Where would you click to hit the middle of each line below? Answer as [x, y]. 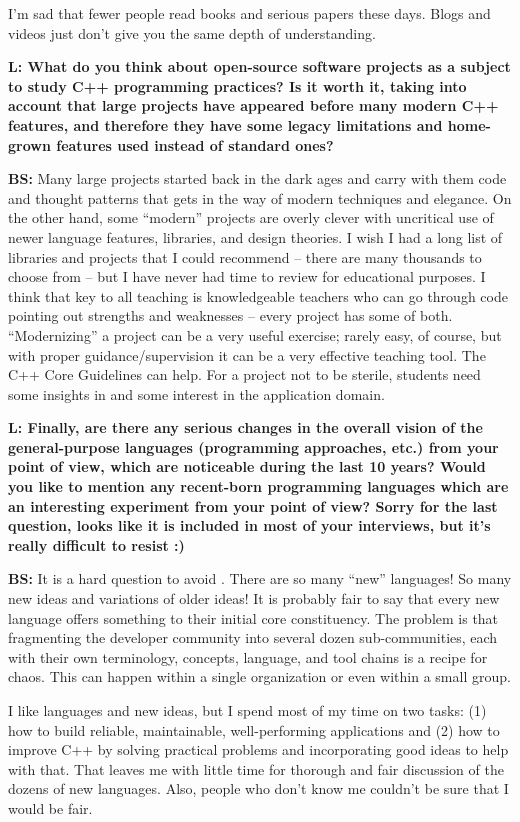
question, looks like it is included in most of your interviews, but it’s [249, 525]
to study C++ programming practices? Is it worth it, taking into [237, 85]
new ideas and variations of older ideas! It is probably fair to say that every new [254, 598]
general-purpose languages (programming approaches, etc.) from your [253, 446]
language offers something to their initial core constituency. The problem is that [253, 617]
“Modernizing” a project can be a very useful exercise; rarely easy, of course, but [255, 334]
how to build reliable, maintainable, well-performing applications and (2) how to [254, 729]
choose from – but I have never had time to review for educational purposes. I [247, 276]
